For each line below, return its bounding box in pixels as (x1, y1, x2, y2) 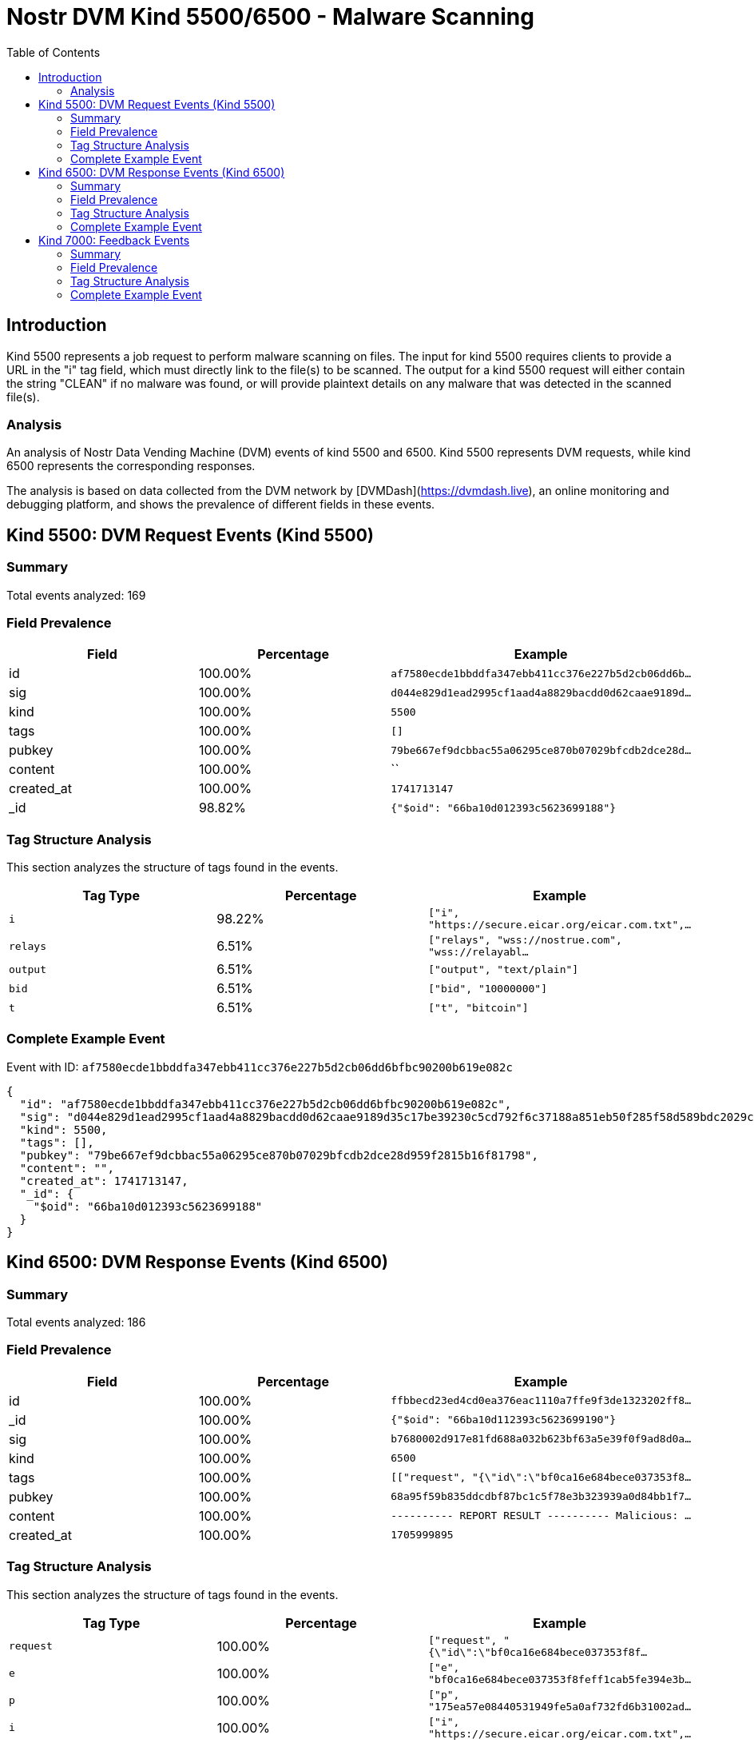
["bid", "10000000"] (428, 982, 547, 995)
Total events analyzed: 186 (6, 1315, 146, 1330)
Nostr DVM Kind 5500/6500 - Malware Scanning (6, 3, 534, 30)
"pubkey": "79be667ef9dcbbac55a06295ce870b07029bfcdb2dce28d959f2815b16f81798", (19, 1148, 538, 1162)
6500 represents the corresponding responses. (6, 459, 256, 473)
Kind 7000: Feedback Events (38, 233, 190, 247)
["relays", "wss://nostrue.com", (428, 934, 622, 947)
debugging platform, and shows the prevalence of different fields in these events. (6, 497, 435, 512)
